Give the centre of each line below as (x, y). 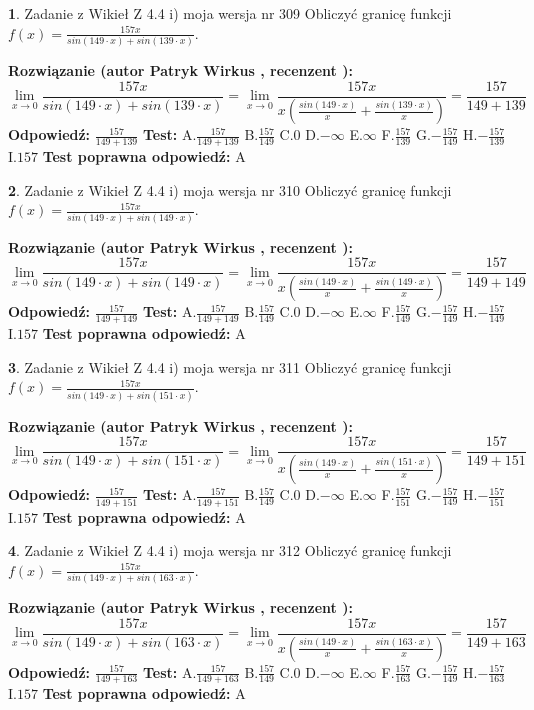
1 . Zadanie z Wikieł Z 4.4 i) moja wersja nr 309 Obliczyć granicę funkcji (230, 13)
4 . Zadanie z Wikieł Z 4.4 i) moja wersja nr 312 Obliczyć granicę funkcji (230, 550)
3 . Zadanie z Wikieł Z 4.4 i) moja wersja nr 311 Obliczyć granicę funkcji (230, 366)
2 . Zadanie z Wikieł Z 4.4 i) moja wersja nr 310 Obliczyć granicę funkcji (230, 189)
